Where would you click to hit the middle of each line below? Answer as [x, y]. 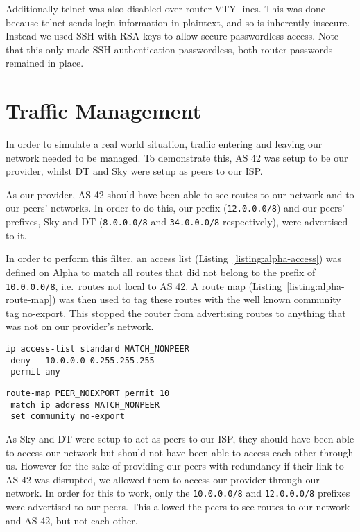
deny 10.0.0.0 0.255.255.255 [83, 360]
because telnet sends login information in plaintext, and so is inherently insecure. [178, 22]
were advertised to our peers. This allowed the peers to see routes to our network [178, 506]
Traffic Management [104, 111]
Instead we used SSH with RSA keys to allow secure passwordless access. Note [172, 36]
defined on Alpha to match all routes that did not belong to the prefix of [161, 272]
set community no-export [68, 417]
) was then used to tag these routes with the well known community [196, 299]
